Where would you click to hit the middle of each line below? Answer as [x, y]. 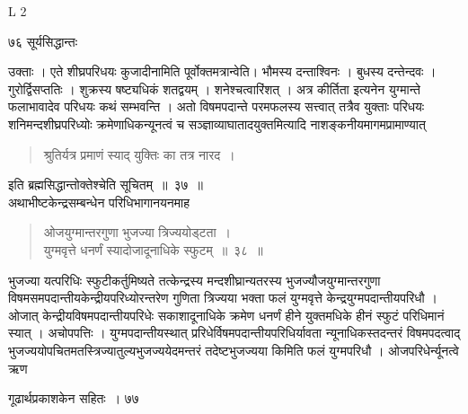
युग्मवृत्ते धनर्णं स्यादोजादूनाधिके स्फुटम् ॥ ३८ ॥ [153, 249]
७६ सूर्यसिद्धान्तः [43, 41]
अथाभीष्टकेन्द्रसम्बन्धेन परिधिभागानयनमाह [99, 202]
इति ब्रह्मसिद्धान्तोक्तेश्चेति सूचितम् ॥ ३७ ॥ [106, 185]
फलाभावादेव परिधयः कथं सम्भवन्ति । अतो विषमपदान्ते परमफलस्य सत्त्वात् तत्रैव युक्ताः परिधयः [216, 106]
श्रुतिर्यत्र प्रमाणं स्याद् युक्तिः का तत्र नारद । [139, 154]
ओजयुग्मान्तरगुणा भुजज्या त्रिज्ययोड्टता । [137, 232]
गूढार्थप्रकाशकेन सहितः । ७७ [74, 398]
